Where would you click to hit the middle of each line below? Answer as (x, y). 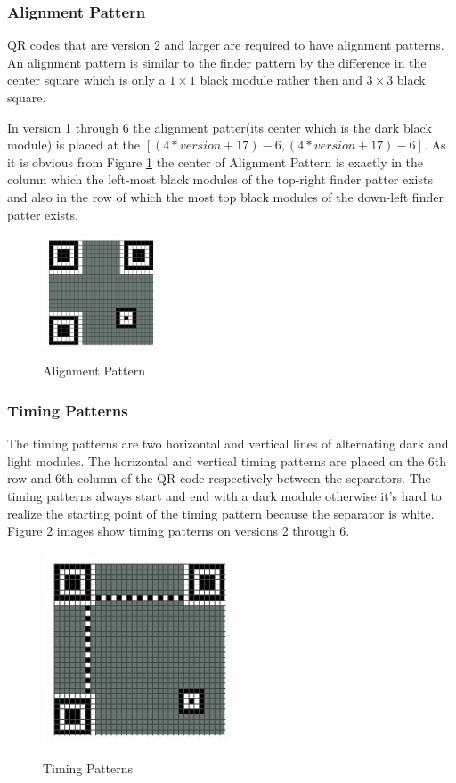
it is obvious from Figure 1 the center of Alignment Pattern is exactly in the (216, 161)
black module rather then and (281, 80)
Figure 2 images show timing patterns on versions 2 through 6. (179, 531)
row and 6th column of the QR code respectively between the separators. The (219, 478)
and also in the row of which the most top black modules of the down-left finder (225, 196)
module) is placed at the (74, 145)
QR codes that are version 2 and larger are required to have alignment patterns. (226, 45)
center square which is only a (86, 80)
